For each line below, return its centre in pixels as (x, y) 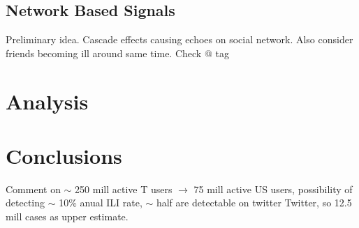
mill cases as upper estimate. (67, 216)
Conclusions (64, 155)
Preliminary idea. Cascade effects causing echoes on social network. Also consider (179, 39)
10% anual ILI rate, (101, 203)
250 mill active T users (124, 189)
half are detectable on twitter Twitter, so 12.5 (254, 203)
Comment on (33, 189)
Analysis (47, 101)
